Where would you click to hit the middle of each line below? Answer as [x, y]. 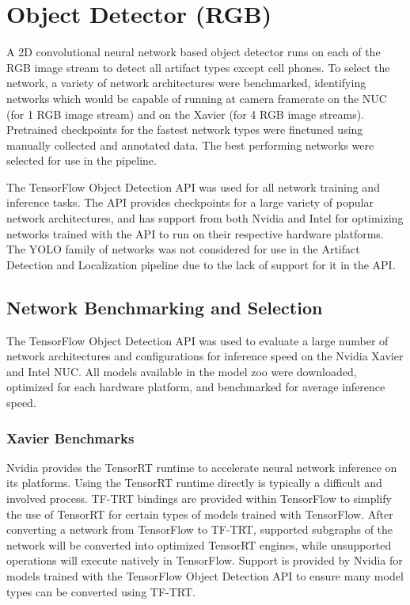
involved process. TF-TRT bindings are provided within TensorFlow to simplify [199, 498]
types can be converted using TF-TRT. [101, 591]
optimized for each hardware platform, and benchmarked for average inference [196, 387]
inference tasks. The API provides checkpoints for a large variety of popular [190, 202]
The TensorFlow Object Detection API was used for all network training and [193, 186]
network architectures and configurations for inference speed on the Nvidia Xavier [205, 356]
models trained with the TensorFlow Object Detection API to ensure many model [205, 575]
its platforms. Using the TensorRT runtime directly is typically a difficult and [194, 483]
